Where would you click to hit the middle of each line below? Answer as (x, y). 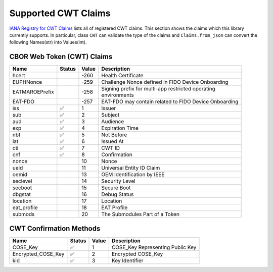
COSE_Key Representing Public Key (154, 247)
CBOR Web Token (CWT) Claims (61, 57)
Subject (110, 115)
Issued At (112, 141)
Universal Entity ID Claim (131, 168)
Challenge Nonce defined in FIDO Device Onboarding (165, 82)
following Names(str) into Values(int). (48, 42)
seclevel (22, 181)
